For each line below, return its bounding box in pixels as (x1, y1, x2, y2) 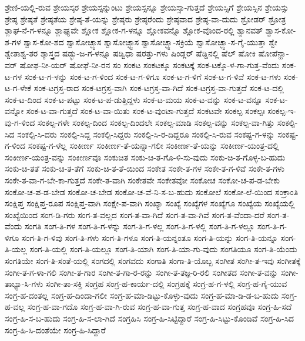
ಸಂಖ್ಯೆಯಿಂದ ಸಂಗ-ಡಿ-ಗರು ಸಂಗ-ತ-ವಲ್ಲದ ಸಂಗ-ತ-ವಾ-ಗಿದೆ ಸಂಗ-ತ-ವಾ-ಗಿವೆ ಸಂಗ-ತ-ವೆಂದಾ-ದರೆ (5, 208, 264, 220)
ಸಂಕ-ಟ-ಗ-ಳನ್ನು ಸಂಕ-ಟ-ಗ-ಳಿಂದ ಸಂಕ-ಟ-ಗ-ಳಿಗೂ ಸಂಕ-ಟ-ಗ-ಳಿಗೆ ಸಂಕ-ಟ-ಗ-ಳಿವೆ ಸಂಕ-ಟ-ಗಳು (24, 70, 281, 82)
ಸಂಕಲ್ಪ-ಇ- (267, 105, 296, 117)
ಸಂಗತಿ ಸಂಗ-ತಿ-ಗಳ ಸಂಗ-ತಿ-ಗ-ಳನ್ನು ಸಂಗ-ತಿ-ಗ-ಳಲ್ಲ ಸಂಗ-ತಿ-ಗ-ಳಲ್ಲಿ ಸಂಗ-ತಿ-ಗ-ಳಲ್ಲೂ (24, 220, 255, 232)
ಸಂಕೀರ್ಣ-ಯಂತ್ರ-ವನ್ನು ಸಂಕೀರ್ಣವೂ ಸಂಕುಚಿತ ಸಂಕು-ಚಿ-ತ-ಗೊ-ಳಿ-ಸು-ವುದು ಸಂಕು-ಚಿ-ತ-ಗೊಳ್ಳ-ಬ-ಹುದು (5, 151, 286, 163)
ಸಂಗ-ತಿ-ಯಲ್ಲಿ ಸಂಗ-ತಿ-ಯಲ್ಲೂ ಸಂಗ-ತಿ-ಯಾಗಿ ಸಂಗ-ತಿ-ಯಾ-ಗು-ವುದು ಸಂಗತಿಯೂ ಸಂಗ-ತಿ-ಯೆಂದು (29, 243, 297, 255)
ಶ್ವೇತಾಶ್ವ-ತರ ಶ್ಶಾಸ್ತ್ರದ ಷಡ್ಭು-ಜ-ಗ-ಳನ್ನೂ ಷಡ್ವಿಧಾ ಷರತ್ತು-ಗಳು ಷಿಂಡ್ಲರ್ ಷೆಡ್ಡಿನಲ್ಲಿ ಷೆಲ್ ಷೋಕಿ (5, 47, 256, 59)
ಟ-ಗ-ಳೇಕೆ (5, 82, 32, 94)
